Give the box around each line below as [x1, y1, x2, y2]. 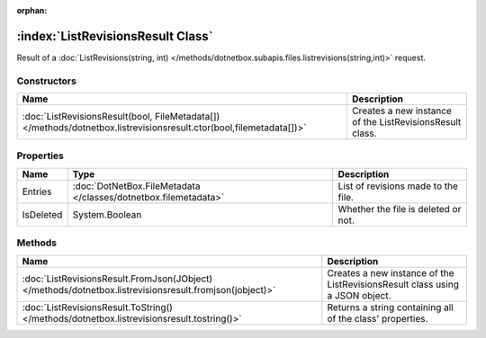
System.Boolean [72, 208, 142, 220]
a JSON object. [327, 289, 391, 301]
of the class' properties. [327, 312, 428, 325]
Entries [22, 185, 52, 198]
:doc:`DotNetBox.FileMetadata [72, 180, 201, 192]
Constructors [16, 75, 76, 87]
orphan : [16, 5, 48, 15]
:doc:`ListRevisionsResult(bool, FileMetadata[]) [22, 111, 220, 123]
